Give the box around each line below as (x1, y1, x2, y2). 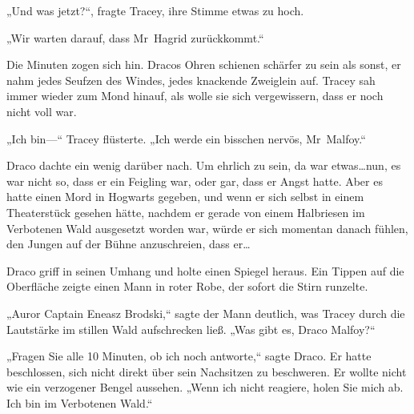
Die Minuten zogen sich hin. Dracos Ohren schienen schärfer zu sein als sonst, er (6, 56, 401, 73)
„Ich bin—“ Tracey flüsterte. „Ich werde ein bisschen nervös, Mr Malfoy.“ (6, 130, 366, 147)
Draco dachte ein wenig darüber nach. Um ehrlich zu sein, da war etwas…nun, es (6, 157, 401, 174)
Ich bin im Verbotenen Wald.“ (6, 394, 153, 411)
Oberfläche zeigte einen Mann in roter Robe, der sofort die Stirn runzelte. (6, 278, 368, 295)
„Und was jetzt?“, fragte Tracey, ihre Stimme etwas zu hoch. (6, 2, 304, 18)
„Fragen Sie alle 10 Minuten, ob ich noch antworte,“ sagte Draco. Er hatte (6, 348, 372, 364)
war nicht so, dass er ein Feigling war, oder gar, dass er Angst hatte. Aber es (6, 172, 383, 189)
